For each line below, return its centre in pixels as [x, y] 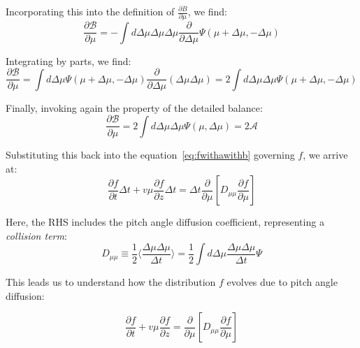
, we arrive [325, 154]
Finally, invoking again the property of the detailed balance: [134, 107]
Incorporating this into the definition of [90, 11]
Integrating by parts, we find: [69, 60]
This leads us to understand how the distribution [111, 282]
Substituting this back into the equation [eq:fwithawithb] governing [150, 154]
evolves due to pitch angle [282, 282]
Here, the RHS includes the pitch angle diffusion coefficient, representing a [165, 222]
